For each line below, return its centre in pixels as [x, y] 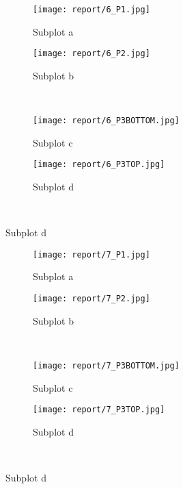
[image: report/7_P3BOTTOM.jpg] [106, 365]
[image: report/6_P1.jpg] [91, 10]
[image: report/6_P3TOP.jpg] [99, 165]
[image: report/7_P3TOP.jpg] [99, 410]
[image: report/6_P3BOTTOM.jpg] [106, 121]
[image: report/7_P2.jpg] [91, 299]
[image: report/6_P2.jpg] [91, 54]
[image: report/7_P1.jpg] [91, 254]
